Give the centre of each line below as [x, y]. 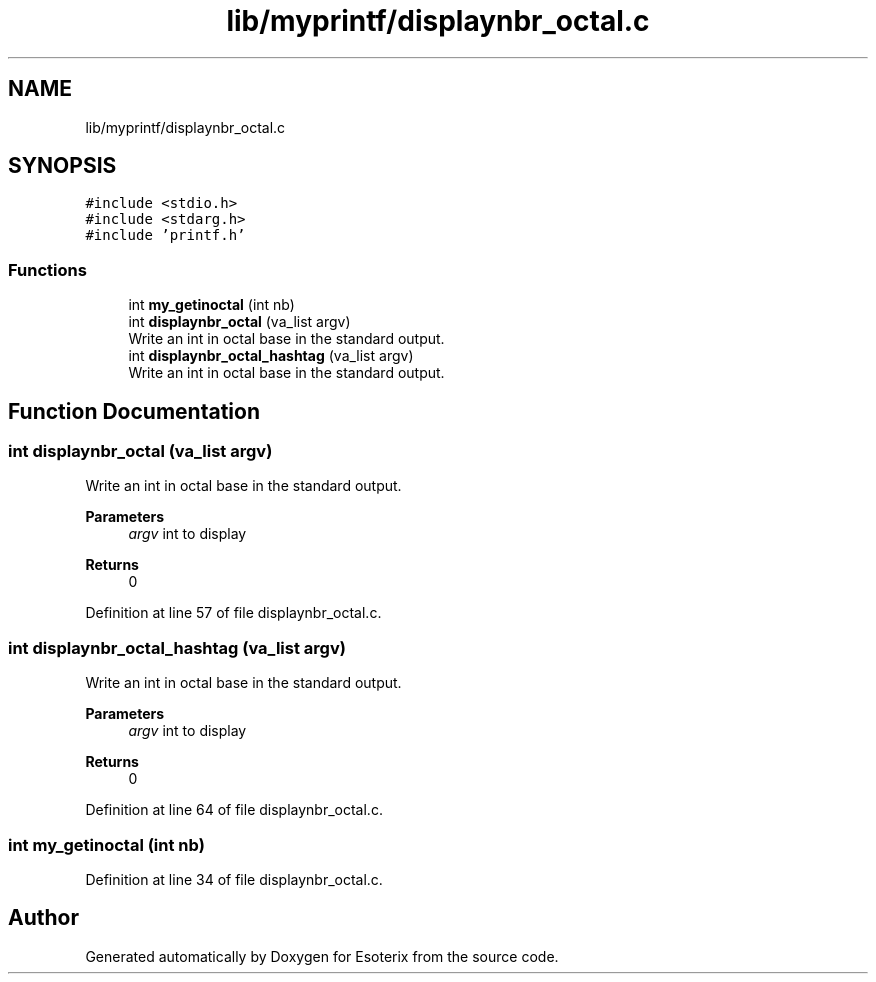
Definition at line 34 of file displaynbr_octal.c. [234, 879]
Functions [47, 269]
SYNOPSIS [62, 166]
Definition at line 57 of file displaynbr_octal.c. [233, 613]
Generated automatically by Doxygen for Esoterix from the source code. [322, 956]
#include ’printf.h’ [165, 235]
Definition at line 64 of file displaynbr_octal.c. [234, 810]
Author [43, 918]
